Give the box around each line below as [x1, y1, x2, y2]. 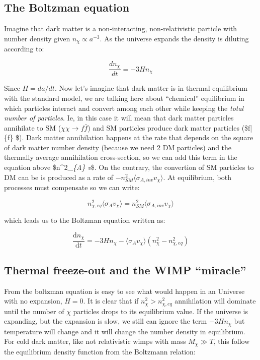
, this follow [213, 336, 250, 346]
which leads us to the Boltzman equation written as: [4, 215, 165, 225]
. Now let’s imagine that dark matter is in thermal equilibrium [54, 83, 247, 93]
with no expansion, [4, 295, 62, 306]
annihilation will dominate [175, 295, 256, 306]
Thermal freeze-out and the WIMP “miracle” [4, 262, 246, 277]
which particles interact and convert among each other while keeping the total [4, 102, 244, 113]
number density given [4, 33, 70, 43]
